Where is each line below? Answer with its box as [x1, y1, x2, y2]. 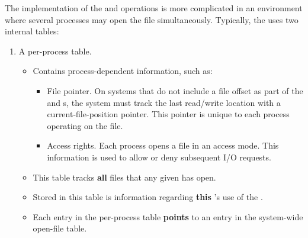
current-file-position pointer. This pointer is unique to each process [47, 108, 290, 120]
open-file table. [33, 222, 87, 234]
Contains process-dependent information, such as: [33, 65, 213, 77]
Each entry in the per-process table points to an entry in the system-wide [33, 210, 303, 223]
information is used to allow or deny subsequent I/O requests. [47, 150, 271, 163]
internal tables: [5, 25, 59, 37]
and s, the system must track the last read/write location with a [47, 96, 281, 108]
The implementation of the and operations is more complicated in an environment [5, 2, 303, 14]
